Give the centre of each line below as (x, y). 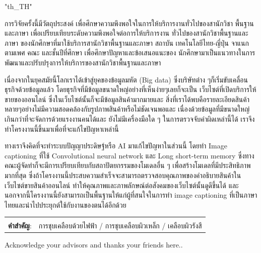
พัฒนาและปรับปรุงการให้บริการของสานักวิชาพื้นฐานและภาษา (83, 62)
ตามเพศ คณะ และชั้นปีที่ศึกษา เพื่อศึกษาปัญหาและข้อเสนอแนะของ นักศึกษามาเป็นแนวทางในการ (130, 53)
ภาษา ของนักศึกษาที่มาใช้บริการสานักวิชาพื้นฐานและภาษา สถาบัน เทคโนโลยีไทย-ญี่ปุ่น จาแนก (127, 43)
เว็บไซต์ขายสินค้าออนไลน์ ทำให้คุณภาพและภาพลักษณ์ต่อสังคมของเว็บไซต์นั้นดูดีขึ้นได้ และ (122, 185)
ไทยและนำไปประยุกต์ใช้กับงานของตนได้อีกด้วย (66, 204)
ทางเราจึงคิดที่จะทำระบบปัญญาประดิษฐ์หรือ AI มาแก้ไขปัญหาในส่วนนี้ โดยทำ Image (116, 146)
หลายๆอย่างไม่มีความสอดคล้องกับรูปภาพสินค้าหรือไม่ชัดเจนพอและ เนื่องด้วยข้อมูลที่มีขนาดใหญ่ (127, 109)
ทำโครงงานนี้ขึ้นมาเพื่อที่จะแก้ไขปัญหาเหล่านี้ (62, 129)
